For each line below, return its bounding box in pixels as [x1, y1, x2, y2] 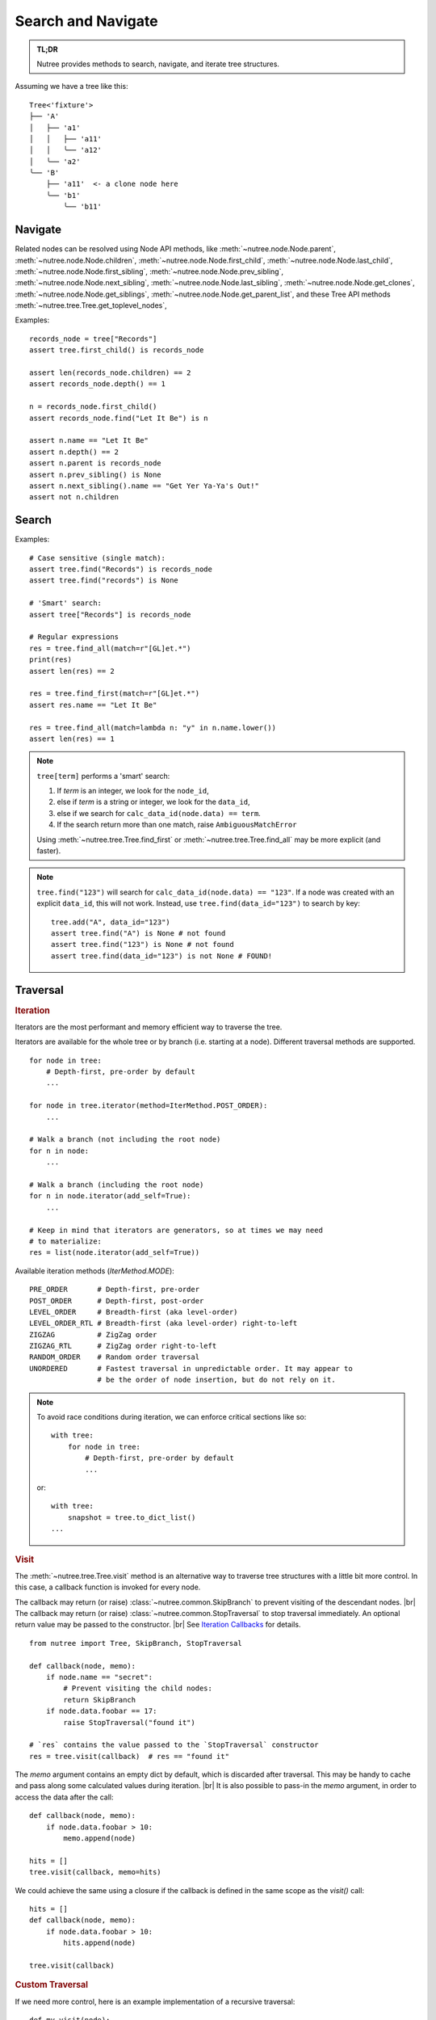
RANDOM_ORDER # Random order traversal [29, 1353, 200, 1361]
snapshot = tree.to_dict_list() [67, 1513, 196, 1522]
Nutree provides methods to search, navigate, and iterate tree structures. [36, 59, 280, 69]
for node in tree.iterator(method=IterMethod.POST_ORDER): [29, 1101, 268, 1110]
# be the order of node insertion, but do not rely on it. [97, 1375, 336, 1385]
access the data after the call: [15, 1792, 114, 1802]
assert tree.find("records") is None [29, 576, 179, 585]
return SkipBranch [63, 1695, 136, 1704]
